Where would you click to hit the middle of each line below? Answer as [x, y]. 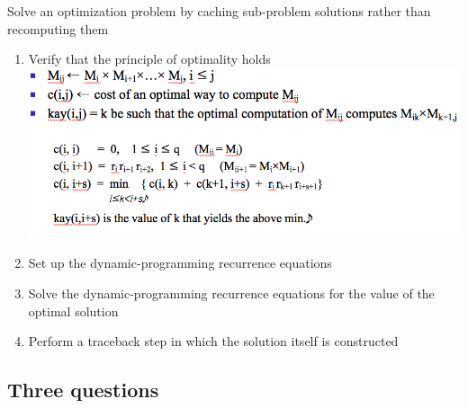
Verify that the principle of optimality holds [149, 59]
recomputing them [58, 28]
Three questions [83, 390]
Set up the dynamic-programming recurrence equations [180, 263]
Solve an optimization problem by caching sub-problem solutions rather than [219, 11]
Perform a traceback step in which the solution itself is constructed [213, 341]
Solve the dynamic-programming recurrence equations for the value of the [231, 293]
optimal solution [73, 310]
